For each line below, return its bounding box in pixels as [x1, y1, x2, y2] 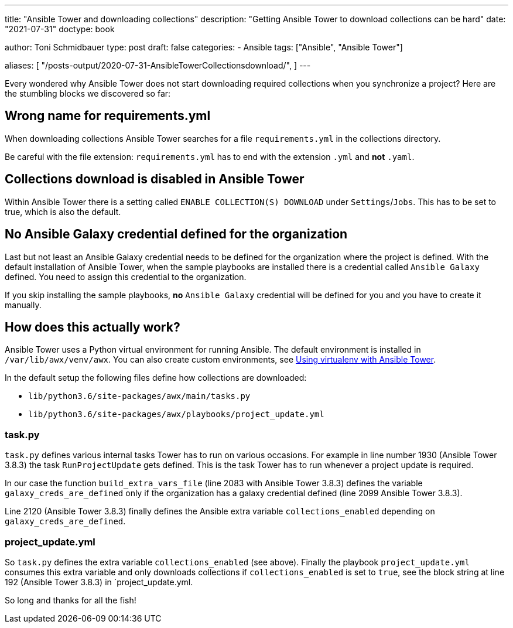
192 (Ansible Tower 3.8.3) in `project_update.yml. [5, 576, 193, 587]
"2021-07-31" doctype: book [5, 24, 115, 34]
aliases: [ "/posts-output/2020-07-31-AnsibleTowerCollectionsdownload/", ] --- [5, 60, 311, 70]
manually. [5, 299, 42, 310]
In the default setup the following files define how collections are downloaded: [5, 373, 307, 383]
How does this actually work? [5, 319, 180, 335]
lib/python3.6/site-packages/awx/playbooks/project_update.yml [28, 409, 324, 419]
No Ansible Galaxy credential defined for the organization [5, 227, 348, 242]
